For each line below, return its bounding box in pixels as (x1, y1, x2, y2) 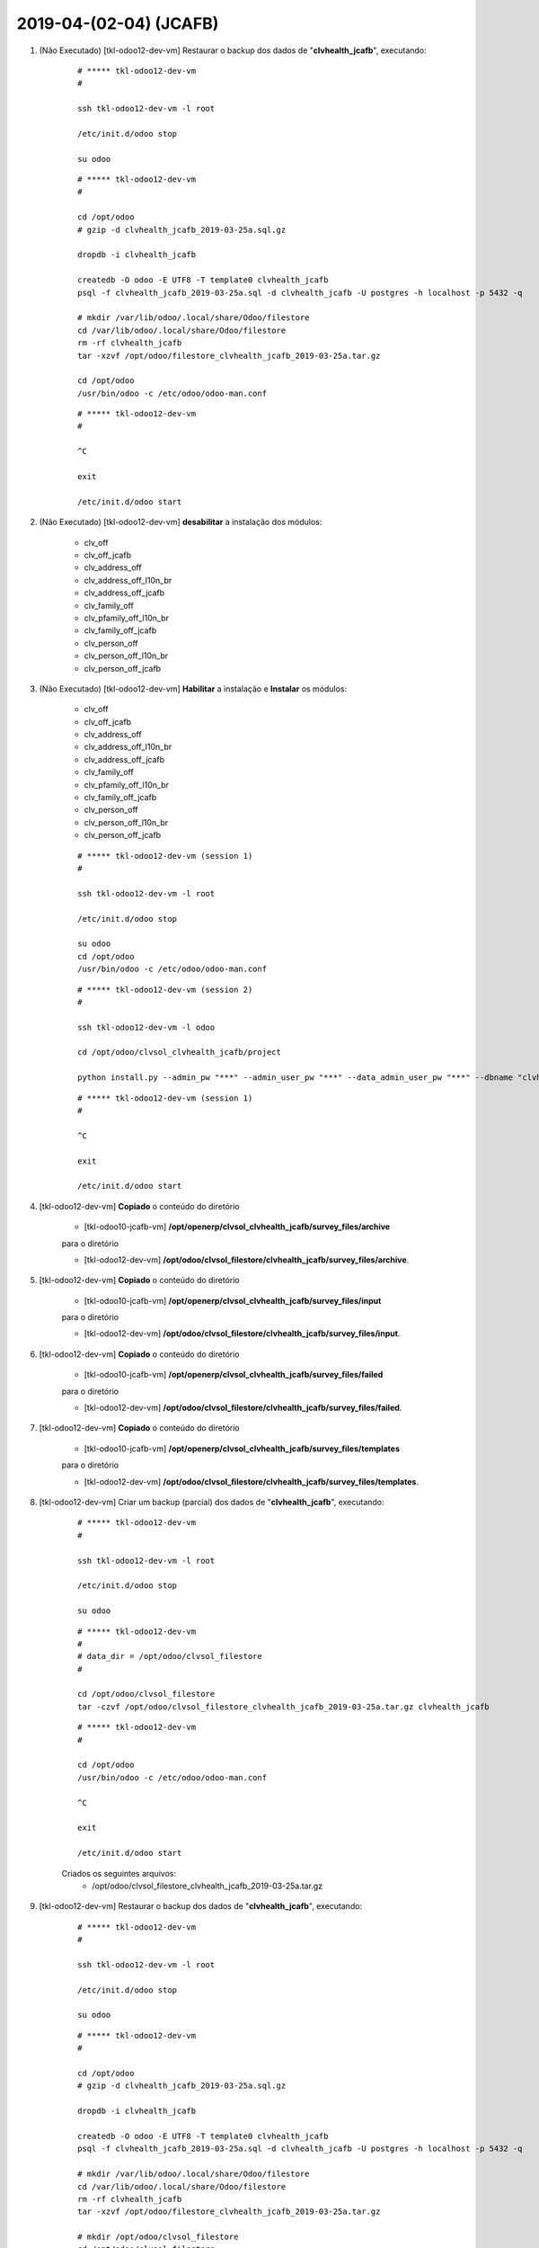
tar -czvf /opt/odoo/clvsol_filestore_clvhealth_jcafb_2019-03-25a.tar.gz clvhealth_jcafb (77, 1701, 490, 1712)
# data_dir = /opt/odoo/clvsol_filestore (77, 1651, 262, 1662)
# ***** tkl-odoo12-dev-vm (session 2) (77, 985, 253, 995)
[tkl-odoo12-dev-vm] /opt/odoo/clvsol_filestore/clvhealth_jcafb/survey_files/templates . (84, 1476, 420, 1487)
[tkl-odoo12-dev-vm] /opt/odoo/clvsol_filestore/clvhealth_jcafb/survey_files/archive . (84, 1254, 410, 1265)
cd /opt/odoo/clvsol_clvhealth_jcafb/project (77, 1048, 282, 1057)
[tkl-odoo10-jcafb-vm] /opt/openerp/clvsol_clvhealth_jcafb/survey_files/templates (84, 1443, 400, 1454)
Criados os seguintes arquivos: (61, 1868, 177, 1878)
